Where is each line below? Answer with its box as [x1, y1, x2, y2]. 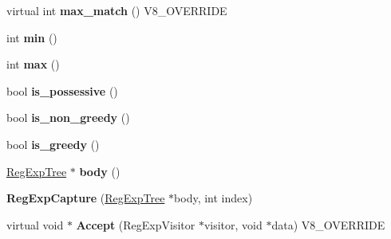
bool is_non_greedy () [6, 109, 130, 126]
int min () [6, 29, 57, 45]
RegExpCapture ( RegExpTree [6, 190, 165, 206]
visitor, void [203, 216, 263, 233]
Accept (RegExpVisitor [76, 216, 195, 233]
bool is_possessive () [6, 82, 118, 99]
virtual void [6, 216, 64, 233]
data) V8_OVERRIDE [271, 216, 385, 233]
